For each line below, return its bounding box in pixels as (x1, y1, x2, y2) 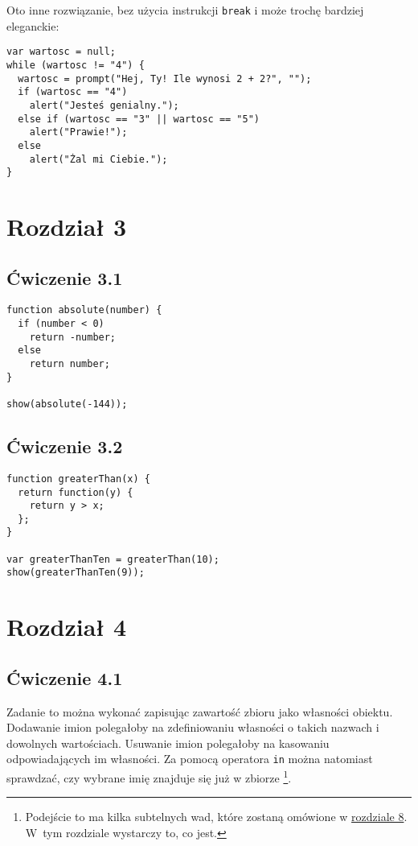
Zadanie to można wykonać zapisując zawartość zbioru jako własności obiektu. (6, 703, 393, 720)
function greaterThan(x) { (6, 473, 150, 485)
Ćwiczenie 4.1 (6, 665, 123, 690)
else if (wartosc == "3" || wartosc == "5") (18, 113, 260, 125)
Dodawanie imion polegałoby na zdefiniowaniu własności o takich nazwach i (6, 719, 379, 736)
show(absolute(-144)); (6, 398, 128, 410)
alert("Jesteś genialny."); (29, 99, 179, 111)
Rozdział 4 (6, 610, 127, 643)
